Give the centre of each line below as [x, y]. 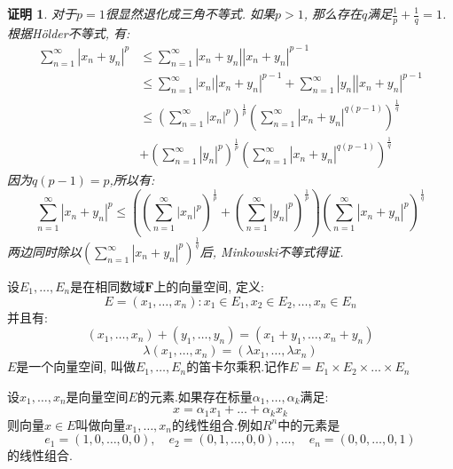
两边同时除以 [44, 251]
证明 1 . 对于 [42, 13]
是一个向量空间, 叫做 [76, 366]
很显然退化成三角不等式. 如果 [190, 13]
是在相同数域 [108, 286]
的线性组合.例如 [217, 424]
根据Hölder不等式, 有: [69, 32]
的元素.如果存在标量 [195, 396]
